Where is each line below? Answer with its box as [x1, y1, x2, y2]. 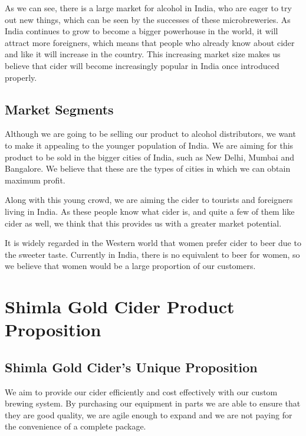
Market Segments [5, 100, 114, 118]
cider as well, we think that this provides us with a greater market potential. [5, 217, 282, 229]
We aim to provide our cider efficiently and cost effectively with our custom [5, 385, 278, 398]
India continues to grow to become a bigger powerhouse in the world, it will [5, 25, 278, 37]
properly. [5, 71, 37, 83]
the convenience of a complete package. [5, 420, 146, 432]
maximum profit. [5, 173, 65, 186]
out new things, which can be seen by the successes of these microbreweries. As [5, 13, 291, 25]
